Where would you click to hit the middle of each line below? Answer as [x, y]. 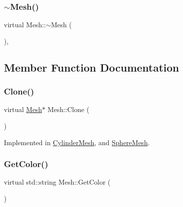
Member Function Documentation [92, 67]
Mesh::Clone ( [68, 109]
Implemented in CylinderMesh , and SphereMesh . [77, 142]
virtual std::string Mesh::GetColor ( [57, 182]
